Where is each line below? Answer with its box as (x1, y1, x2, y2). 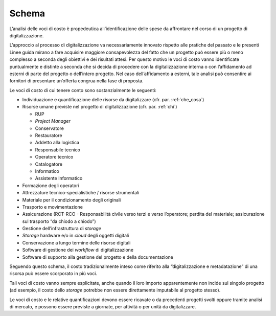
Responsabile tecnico (35, 146, 80, 153)
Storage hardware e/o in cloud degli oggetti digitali (22, 233, 129, 239)
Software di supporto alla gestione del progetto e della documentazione (22, 254, 173, 260)
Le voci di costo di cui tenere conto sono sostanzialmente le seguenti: (9, 87, 157, 93)
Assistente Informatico (35, 175, 83, 182)
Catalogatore (35, 161, 62, 167)
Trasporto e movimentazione (22, 204, 83, 210)
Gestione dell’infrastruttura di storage (22, 225, 102, 232)
